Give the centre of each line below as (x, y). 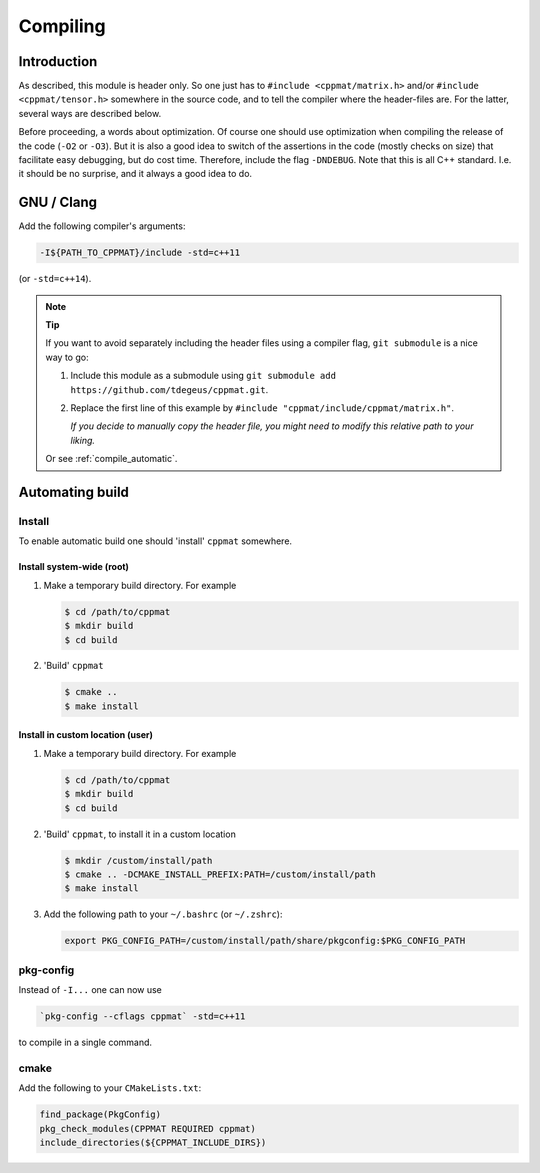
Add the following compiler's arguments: (102, 226)
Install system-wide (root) (74, 567)
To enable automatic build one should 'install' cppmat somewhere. (155, 541)
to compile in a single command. (85, 1042)
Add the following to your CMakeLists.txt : (110, 1088)
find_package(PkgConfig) (100, 1114)
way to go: (67, 357)
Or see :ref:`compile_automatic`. (111, 459)
